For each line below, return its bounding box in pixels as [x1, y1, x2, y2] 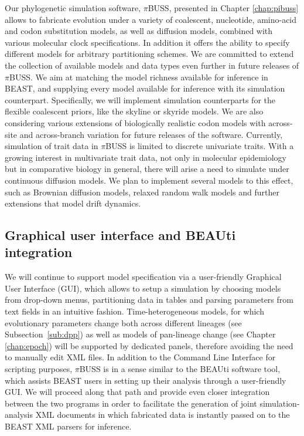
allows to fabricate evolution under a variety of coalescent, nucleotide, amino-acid [5, 13, 297, 25]
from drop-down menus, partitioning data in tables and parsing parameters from [5, 293, 293, 306]
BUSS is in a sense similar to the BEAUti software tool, [79, 363, 281, 375]
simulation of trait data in [5, 140, 98, 152]
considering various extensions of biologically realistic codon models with [5, 116, 266, 129]
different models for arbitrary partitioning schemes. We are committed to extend [5, 48, 294, 60]
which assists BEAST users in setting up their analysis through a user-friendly [5, 374, 286, 386]
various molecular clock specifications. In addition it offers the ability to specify [5, 36, 290, 48]
